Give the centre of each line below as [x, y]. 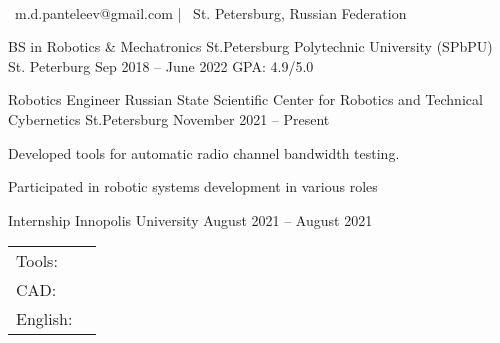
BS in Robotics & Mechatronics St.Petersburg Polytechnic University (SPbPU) [250, 46]
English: [44, 319]
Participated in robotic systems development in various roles [193, 186]
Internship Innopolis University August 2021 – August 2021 [190, 219]
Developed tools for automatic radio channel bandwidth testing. [204, 152]
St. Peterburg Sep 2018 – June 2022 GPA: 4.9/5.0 [161, 65]
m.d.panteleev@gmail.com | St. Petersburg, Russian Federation [210, 12]
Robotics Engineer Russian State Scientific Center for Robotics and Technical [245, 99]
